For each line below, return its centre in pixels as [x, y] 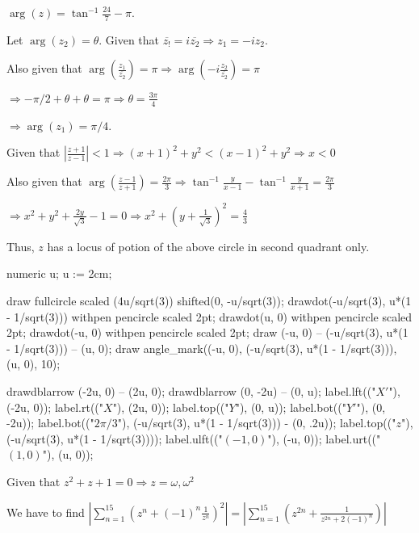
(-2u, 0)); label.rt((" [55, 407]
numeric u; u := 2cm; [59, 273]
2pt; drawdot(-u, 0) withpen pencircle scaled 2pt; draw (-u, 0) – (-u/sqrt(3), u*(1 [207, 332]
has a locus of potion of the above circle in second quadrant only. [208, 246]
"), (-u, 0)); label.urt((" [324, 438]
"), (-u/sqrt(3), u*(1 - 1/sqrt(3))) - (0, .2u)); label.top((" [257, 423]
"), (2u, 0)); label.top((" [171, 407]
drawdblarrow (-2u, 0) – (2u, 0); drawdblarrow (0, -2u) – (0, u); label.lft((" [191, 391]
